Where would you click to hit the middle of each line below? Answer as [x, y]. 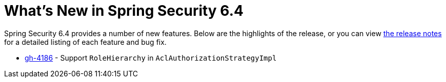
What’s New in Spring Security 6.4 [124, 11]
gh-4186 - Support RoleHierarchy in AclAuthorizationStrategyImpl [151, 58]
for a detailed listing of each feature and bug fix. [85, 42]
